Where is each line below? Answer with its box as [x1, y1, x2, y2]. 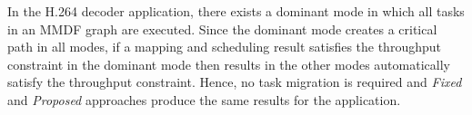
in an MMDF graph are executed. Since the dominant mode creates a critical [7, 19, 437, 38]
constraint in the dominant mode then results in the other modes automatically [7, 54, 450, 73]
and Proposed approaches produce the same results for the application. [7, 90, 401, 109]
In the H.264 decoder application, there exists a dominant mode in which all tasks [7, 2, 465, 20]
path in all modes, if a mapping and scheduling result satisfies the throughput [7, 37, 441, 56]
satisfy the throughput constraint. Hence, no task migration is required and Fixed [7, 72, 462, 91]
